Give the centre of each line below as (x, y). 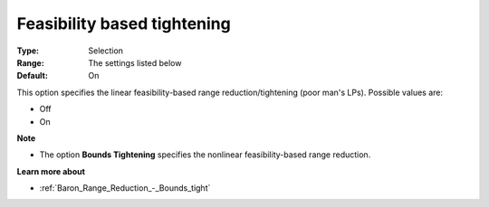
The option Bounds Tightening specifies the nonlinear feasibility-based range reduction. (205, 155)
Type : (28, 51)
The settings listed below (135, 62)
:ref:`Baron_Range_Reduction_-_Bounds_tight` (125, 188)
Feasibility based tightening (124, 24)
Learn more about (51, 171)
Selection (106, 51)
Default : (33, 76)
